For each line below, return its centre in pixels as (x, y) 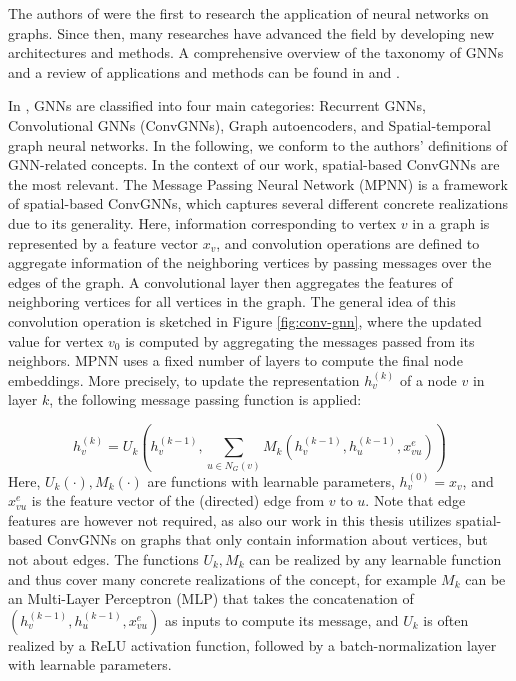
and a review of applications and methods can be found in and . (204, 71)
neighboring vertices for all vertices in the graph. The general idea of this (232, 301)
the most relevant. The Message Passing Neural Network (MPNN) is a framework (258, 183)
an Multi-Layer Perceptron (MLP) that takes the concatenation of (211, 598)
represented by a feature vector (103, 242)
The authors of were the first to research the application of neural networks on (248, 13)
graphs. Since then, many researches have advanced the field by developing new (251, 32)
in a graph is (451, 222)
